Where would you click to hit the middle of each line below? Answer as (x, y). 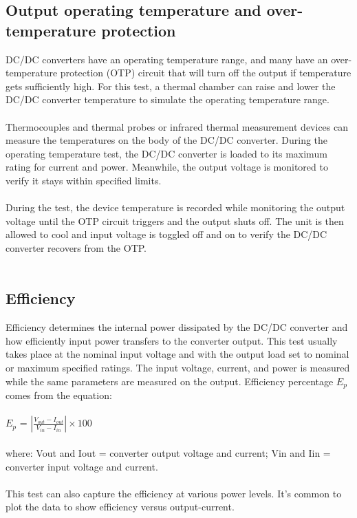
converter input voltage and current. (82, 466)
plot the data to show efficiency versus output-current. (120, 507)
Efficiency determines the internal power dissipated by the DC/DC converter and (177, 327)
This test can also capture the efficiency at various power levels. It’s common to (174, 493)
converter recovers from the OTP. (76, 247)
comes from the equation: (59, 395)
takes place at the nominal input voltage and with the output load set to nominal (177, 354)
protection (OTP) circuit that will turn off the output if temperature (206, 73)
